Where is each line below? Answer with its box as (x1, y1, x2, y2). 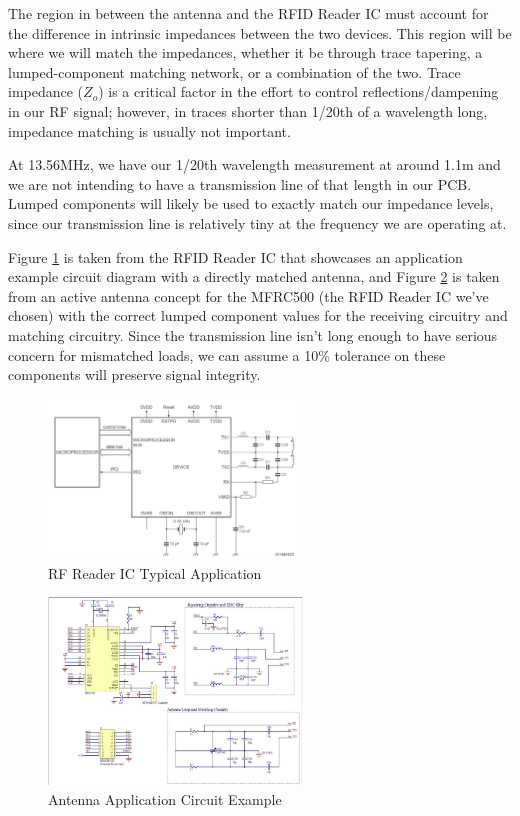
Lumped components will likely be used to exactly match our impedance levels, (8, 193, 494, 214)
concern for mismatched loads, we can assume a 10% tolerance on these (8, 344, 446, 365)
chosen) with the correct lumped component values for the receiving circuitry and (8, 305, 508, 326)
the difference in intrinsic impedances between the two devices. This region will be (8, 22, 512, 43)
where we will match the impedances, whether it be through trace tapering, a (8, 42, 483, 63)
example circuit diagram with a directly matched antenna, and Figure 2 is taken (8, 266, 500, 287)
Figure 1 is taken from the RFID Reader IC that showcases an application (8, 246, 463, 267)
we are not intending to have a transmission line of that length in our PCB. (8, 173, 472, 194)
